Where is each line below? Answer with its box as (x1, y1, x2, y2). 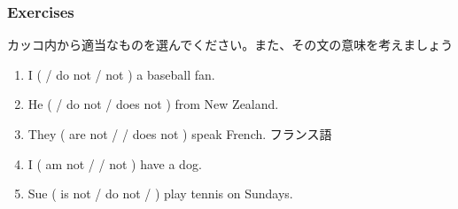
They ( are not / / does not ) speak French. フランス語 (27, 125, 332, 143)
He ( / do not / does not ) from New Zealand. (27, 95, 279, 113)
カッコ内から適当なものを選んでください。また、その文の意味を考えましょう (7, 35, 454, 54)
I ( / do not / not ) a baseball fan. (27, 65, 215, 83)
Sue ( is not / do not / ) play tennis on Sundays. (27, 184, 293, 203)
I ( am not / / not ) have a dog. (27, 154, 202, 173)
